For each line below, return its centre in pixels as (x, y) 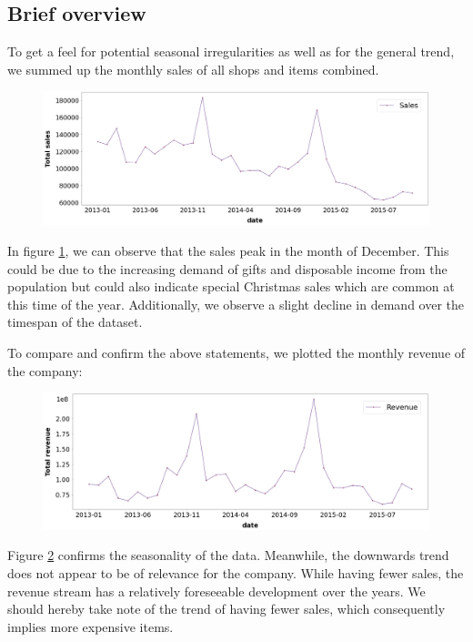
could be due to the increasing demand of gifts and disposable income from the (227, 268)
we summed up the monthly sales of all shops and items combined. (193, 69)
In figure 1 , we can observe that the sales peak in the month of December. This (228, 250)
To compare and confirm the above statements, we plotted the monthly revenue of (236, 352)
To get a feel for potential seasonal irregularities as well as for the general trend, (231, 51)
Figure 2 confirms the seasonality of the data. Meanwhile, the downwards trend (228, 555)
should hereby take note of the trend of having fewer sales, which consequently (226, 609)
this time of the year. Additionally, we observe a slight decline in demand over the (236, 304)
